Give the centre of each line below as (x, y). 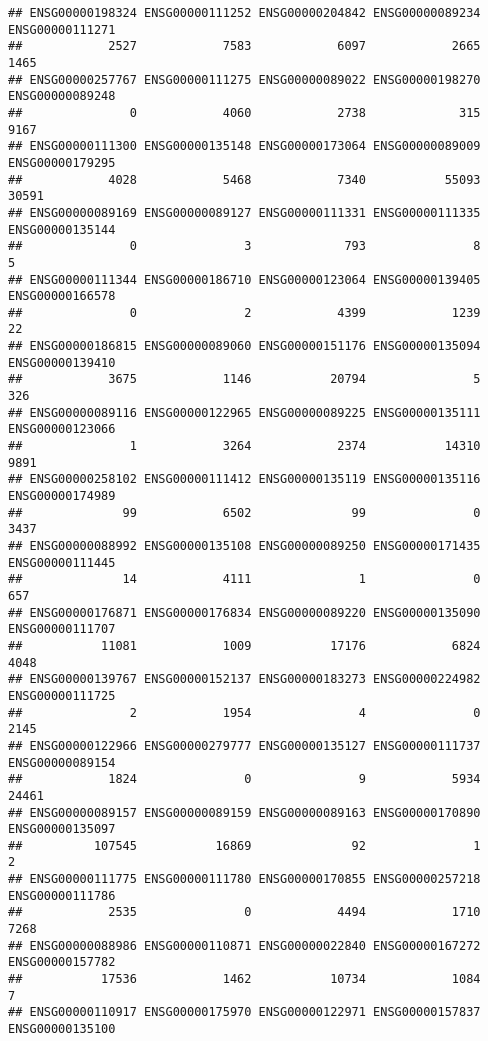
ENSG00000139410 (62, 362)
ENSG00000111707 (62, 629)
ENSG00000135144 (62, 229)
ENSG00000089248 (62, 96)
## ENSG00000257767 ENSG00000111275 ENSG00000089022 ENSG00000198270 (244, 79)
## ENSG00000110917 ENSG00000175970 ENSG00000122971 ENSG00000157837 (244, 1012)
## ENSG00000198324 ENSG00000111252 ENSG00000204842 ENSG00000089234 (244, 13)
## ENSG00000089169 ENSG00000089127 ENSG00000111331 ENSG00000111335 (244, 212)
